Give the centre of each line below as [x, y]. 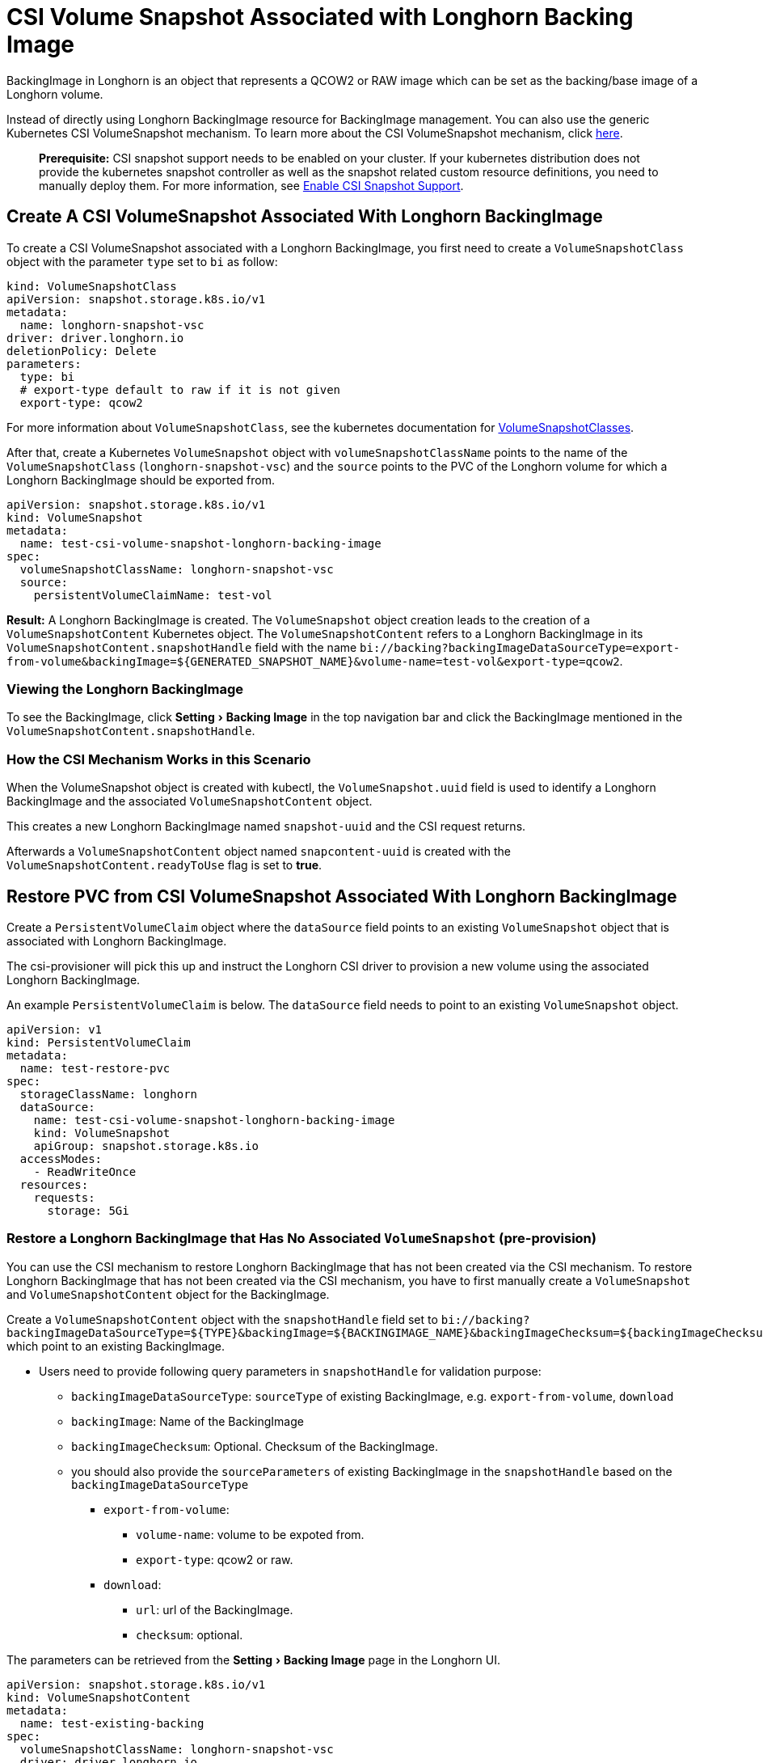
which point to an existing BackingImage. [116, 1346]
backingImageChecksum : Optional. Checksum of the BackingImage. [255, 1446]
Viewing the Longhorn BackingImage [125, 689]
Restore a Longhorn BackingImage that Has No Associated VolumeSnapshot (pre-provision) [301, 1239]
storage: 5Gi [88, 1210]
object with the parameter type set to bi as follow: [142, 261]
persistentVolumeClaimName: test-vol [153, 595]
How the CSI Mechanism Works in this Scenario [159, 759]
